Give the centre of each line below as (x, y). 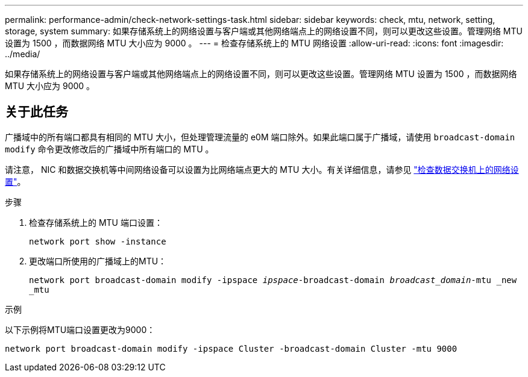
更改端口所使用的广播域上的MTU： (98, 261)
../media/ (23, 54)
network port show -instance (98, 241)
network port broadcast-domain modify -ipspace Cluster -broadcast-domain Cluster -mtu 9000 (231, 348)
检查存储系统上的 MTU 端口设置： (96, 222)
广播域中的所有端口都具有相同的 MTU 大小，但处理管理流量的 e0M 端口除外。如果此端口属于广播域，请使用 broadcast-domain (260, 137)
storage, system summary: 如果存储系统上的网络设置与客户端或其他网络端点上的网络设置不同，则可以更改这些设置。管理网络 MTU (264, 31)
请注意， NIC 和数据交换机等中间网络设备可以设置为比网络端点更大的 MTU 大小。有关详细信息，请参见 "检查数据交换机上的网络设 (262, 169)
